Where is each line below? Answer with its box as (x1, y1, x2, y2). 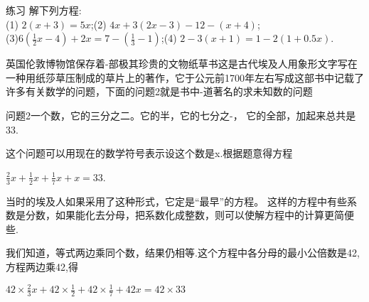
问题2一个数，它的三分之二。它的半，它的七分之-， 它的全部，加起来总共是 (6, 107, 356, 122)
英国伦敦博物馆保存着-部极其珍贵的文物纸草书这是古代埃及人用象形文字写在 (6, 56, 358, 71)
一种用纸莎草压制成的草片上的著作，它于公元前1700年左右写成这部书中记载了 (6, 70, 364, 85)
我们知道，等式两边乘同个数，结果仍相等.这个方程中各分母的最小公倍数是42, (6, 245, 360, 260)
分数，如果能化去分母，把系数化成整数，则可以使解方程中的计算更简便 (25, 207, 354, 222)
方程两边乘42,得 (6, 259, 78, 274)
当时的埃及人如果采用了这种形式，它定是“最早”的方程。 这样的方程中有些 (6, 193, 347, 208)
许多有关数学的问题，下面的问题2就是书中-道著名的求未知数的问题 (6, 84, 313, 99)
